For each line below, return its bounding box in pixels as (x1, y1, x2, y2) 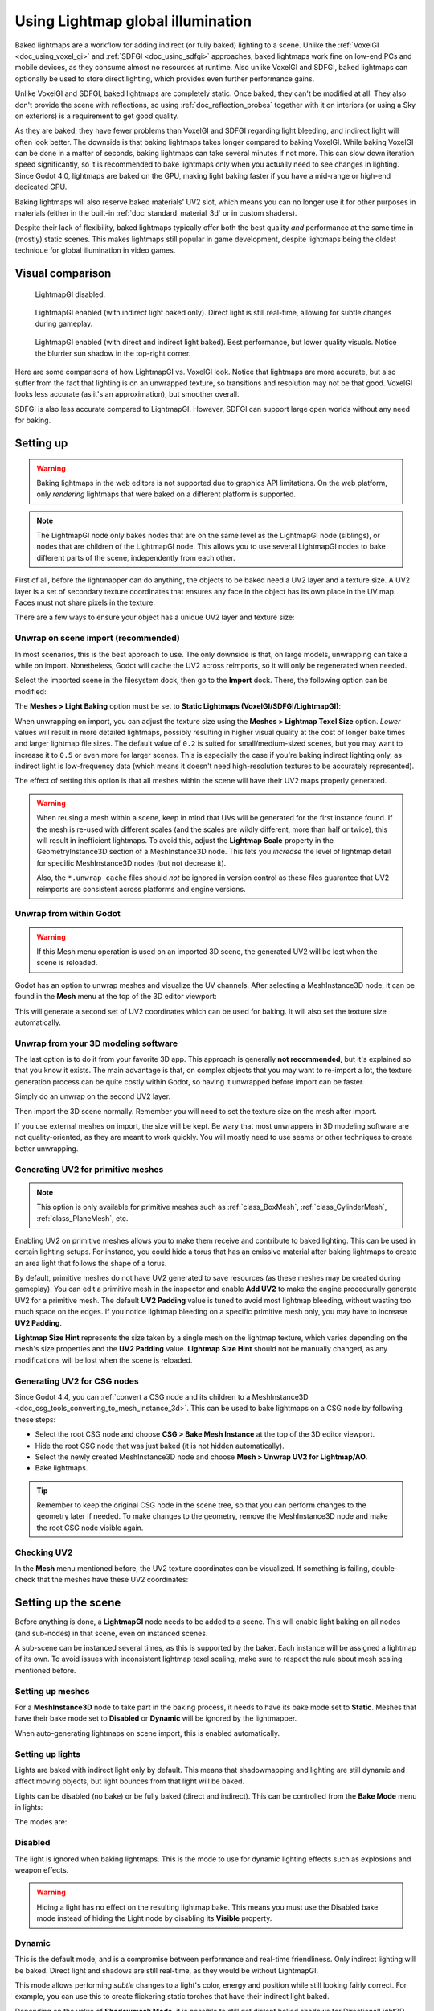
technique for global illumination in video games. (14, 245, 176, 255)
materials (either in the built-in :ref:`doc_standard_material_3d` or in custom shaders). (14, 208, 297, 218)
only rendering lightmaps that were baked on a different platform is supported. (36, 489, 297, 499)
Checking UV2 (14, 1547, 73, 1558)
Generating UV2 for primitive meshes (14, 1163, 164, 1174)
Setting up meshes (14, 1685, 90, 1696)
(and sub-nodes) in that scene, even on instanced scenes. (14, 1628, 208, 1638)
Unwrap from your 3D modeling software (14, 1038, 178, 1049)
